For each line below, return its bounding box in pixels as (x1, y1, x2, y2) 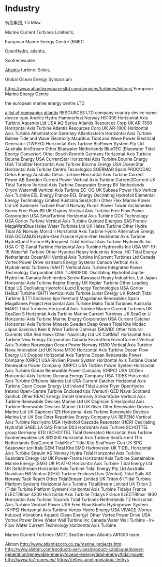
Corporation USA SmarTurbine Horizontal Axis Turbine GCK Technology (5, 213, 148, 218)
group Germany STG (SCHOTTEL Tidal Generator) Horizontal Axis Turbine (5, 429, 153, 435)
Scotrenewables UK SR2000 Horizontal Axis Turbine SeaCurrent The (5, 434, 143, 440)
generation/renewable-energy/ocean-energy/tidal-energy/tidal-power (5, 551, 144, 557)
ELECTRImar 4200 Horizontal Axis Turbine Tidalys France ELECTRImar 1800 (5, 491, 157, 497)
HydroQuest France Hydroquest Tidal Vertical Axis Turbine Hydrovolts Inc (5, 238, 152, 244)
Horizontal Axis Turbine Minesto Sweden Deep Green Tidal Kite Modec (5, 321, 147, 327)
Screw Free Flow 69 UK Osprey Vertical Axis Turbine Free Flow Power (5, 207, 145, 214)
